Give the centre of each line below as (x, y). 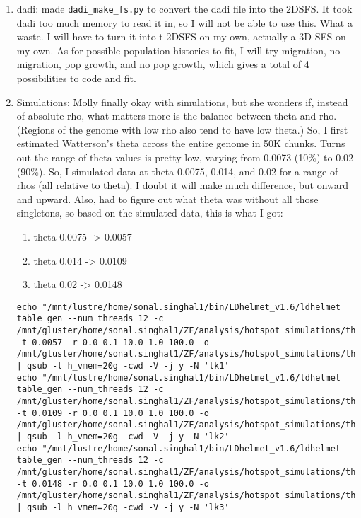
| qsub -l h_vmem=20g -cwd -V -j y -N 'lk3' (123, 507)
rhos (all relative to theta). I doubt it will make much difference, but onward (183, 185)
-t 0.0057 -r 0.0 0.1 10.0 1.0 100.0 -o (113, 342)
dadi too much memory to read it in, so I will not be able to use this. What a (184, 22)
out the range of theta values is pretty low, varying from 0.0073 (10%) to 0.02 (185, 157)
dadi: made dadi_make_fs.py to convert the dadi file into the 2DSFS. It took (184, 8)
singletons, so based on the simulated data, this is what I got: (150, 213)
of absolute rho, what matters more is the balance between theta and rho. (177, 116)
